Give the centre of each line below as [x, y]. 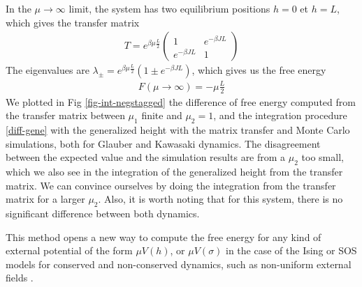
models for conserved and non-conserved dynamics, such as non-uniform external [179, 264]
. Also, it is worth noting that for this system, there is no [220, 199]
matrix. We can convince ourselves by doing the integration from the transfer [171, 185]
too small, [323, 157]
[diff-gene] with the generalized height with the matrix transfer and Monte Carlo [178, 129]
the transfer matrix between [65, 115]
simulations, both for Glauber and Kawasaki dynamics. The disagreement [163, 143]
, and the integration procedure [280, 115]
